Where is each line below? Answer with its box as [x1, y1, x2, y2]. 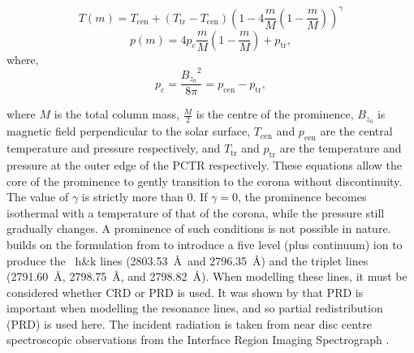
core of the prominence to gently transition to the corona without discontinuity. [6, 172, 403, 189]
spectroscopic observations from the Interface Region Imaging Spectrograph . [6, 331, 390, 348]
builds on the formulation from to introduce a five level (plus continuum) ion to [6, 235, 403, 252]
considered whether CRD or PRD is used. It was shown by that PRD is [6, 283, 364, 300]
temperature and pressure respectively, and [6, 140, 221, 157]
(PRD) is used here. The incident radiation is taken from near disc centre [6, 315, 372, 332]
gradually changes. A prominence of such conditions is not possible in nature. [6, 220, 391, 237]
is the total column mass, [54, 105, 179, 123]
